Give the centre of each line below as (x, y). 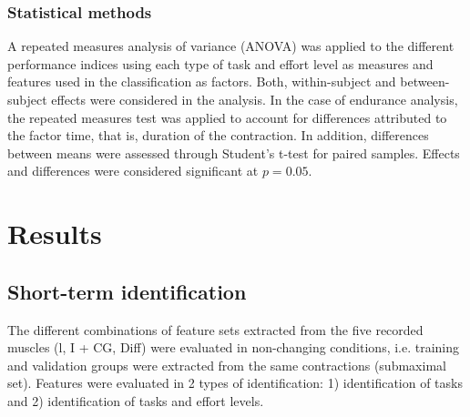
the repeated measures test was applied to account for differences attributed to (227, 117)
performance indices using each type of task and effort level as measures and (220, 63)
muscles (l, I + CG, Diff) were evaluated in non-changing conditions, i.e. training (234, 347)
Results (55, 234)
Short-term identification (127, 291)
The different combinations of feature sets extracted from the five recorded (215, 329)
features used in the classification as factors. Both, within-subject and (202, 81)
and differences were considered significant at (133, 171)
